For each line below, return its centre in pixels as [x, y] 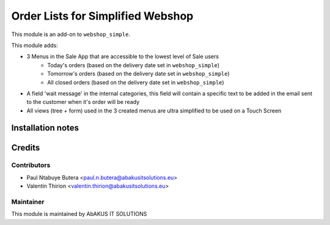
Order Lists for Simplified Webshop [102, 16]
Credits [26, 148]
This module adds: [35, 45]
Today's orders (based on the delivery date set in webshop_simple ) [134, 65]
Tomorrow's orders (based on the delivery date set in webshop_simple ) [139, 74]
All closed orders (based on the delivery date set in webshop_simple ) [136, 82]
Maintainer [28, 202]
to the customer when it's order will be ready [83, 102]
